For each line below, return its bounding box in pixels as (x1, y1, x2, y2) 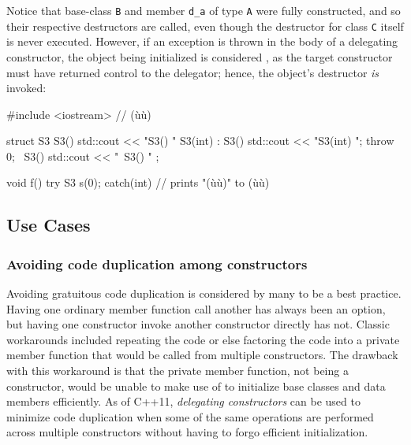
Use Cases (6, 213, 91, 237)
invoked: (6, 80, 47, 96)
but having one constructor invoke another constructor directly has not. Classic (6, 316, 390, 332)
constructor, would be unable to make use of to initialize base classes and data (6, 377, 386, 394)
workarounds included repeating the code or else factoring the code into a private (6, 331, 400, 347)
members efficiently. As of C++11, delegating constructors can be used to (6, 393, 361, 410)
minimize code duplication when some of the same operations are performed (6, 408, 374, 425)
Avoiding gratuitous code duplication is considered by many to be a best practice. (6, 285, 402, 302)
